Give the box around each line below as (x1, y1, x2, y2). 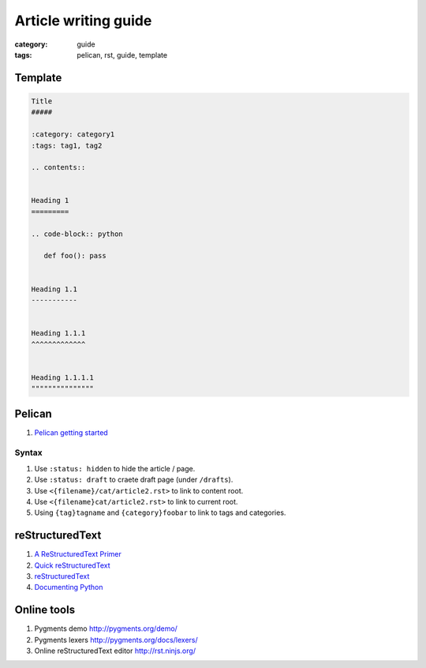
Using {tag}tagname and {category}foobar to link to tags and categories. (34, 508, 286, 517)
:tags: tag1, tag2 (31, 141, 103, 150)
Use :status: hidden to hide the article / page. (34, 463, 196, 473)
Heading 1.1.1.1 (31, 373, 95, 382)
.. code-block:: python (31, 229, 124, 238)
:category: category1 (31, 130, 115, 139)
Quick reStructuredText (34, 561, 110, 570)
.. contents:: (31, 163, 86, 172)
